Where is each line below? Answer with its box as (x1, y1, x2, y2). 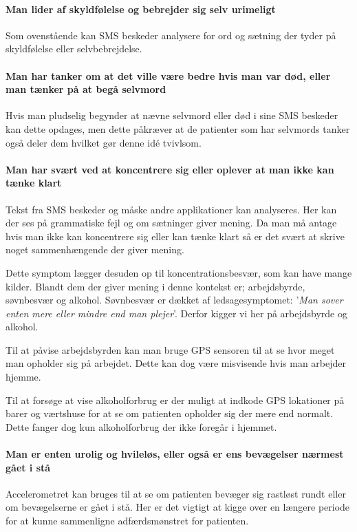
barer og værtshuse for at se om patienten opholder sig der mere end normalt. (6, 406, 334, 421)
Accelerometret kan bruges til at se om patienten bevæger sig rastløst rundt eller (6, 486, 346, 500)
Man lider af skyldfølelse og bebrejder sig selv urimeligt (6, 1, 276, 16)
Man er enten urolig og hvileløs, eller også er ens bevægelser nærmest (6, 447, 344, 461)
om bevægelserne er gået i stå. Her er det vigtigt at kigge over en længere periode (6, 500, 350, 514)
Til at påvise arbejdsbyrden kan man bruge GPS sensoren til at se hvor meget (6, 342, 335, 357)
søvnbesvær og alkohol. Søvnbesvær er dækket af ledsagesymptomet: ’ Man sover (6, 292, 343, 307)
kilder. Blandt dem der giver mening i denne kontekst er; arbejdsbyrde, (6, 279, 305, 293)
